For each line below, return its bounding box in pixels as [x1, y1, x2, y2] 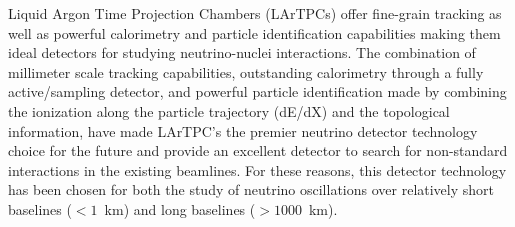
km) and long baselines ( [104, 198, 256, 219]
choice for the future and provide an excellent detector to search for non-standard [8, 140, 508, 161]
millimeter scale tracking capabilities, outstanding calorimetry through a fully [8, 61, 484, 82]
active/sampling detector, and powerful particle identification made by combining [8, 81, 507, 102]
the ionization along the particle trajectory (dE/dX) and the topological [8, 100, 450, 121]
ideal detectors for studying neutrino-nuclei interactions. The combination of [8, 42, 476, 63]
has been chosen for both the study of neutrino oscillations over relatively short [8, 179, 495, 200]
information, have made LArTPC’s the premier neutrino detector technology [8, 120, 478, 141]
